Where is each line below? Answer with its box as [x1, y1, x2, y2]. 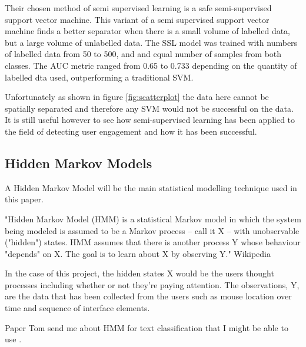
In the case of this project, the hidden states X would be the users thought [5, 267, 274, 279]
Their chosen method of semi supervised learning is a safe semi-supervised [5, 2, 272, 14]
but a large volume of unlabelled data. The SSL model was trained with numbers [5, 36, 298, 48]
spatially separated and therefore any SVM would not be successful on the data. [5, 102, 294, 114]
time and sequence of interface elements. [5, 302, 150, 314]
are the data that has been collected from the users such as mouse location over [5, 290, 292, 302]
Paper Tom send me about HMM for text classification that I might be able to [5, 321, 288, 333]
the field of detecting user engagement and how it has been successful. [5, 125, 257, 137]
